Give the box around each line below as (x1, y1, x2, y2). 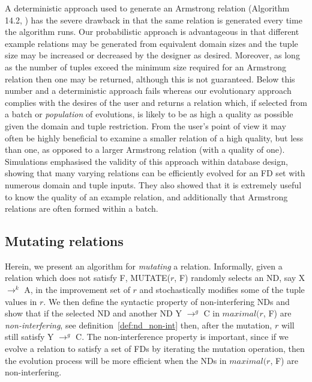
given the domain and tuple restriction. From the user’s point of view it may (5, 119, 286, 132)
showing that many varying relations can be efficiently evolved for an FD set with (5, 167, 305, 179)
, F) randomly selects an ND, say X (174, 271, 305, 284)
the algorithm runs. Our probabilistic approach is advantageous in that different (5, 25, 299, 38)
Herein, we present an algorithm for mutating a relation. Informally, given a (5, 259, 283, 272)
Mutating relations (5, 232, 124, 250)
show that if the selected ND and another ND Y (5, 307, 182, 319)
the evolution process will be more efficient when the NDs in (5, 354, 227, 366)
